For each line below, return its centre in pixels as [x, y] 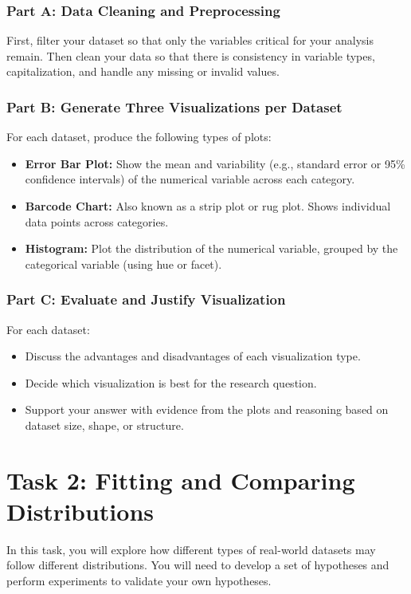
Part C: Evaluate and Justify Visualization [146, 299]
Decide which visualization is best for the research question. [171, 382]
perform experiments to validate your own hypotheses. [139, 581]
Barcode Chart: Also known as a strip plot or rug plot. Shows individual [208, 206]
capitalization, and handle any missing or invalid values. [143, 71]
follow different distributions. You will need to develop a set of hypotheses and [198, 565]
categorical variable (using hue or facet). [123, 264]
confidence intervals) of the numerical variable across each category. [190, 179]
